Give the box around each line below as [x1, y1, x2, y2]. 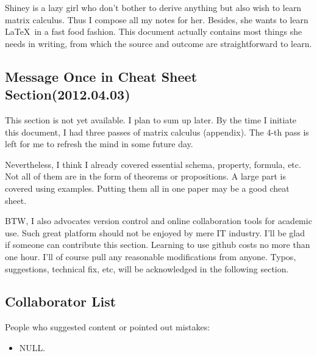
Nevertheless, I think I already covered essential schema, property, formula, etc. [5, 158, 301, 170]
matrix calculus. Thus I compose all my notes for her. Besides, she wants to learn [5, 13, 308, 26]
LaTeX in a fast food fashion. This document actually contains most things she [5, 25, 302, 38]
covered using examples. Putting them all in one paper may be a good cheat [5, 181, 290, 194]
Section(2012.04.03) [5, 85, 130, 104]
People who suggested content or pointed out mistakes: [5, 321, 210, 333]
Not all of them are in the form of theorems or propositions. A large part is [5, 170, 287, 183]
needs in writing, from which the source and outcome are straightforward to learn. [5, 37, 312, 49]
